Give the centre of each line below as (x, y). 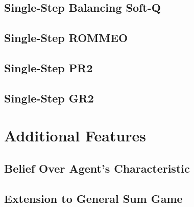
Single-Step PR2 (48, 67)
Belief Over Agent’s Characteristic (97, 168)
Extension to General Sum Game (93, 198)
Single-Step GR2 (49, 98)
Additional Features (75, 136)
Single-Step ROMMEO (66, 38)
